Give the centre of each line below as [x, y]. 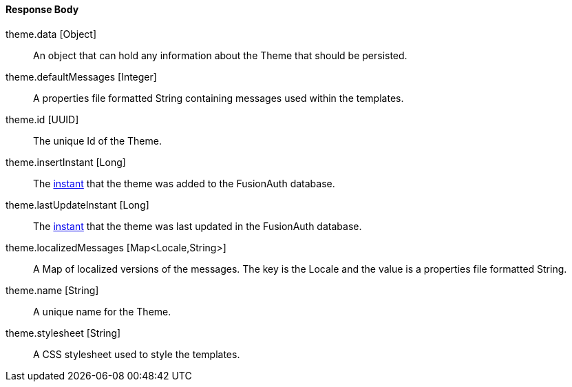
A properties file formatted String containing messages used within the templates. [219, 98]
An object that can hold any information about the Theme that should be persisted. [220, 55]
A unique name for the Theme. [102, 311]
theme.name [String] [52, 290]
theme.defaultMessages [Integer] [81, 76]
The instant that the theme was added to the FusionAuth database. [184, 183]
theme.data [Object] [51, 34]
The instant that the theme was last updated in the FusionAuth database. [198, 226]
